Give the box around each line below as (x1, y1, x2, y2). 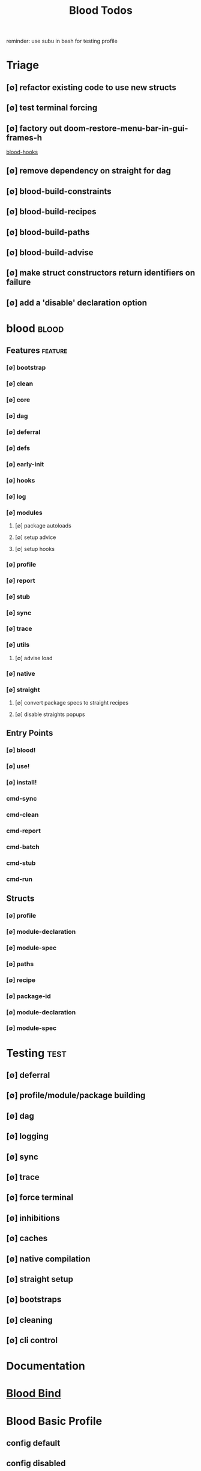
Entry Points (6, 728, 53, 738)
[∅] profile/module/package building (6, 1090, 146, 1101)
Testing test (6, 1046, 67, 1060)
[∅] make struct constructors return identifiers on (6, 268, 196, 278)
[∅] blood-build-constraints (6, 186, 112, 196)
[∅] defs (6, 444, 30, 452)
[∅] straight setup (6, 1274, 74, 1284)
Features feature (6, 346, 68, 356)
